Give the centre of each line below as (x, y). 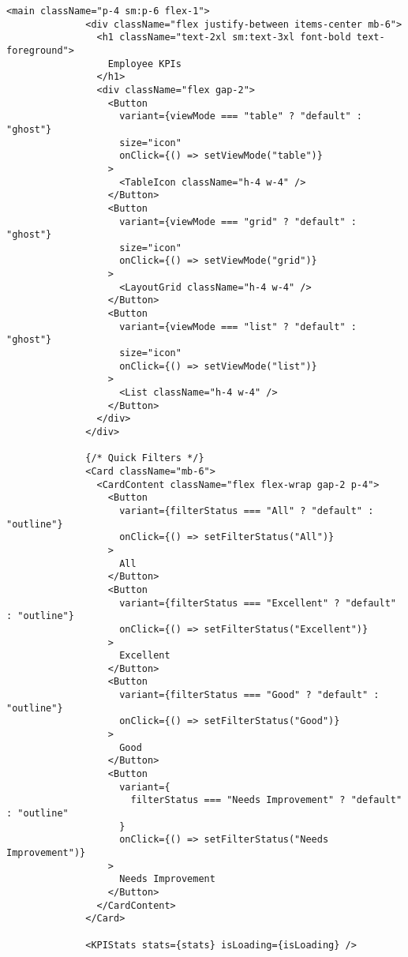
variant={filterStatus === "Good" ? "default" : (249, 695)
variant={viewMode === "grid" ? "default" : (238, 221)
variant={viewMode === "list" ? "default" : (238, 327)
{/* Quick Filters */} (145, 458)
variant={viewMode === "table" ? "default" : (241, 116)
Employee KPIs (144, 64)
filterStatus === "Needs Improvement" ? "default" (266, 800)
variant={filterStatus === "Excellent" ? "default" (258, 603)
